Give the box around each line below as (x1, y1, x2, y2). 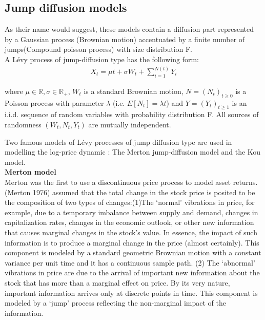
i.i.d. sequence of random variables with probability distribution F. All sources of (5, 109, 259, 120)
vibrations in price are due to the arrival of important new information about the (5, 267, 260, 278)
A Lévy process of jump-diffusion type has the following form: (5, 53, 199, 64)
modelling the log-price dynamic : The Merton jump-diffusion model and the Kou (5, 146, 261, 157)
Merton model (5, 166, 56, 177)
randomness (5, 119, 42, 130)
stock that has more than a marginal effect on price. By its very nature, (5, 277, 230, 288)
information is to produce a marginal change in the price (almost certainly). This (5, 237, 259, 248)
